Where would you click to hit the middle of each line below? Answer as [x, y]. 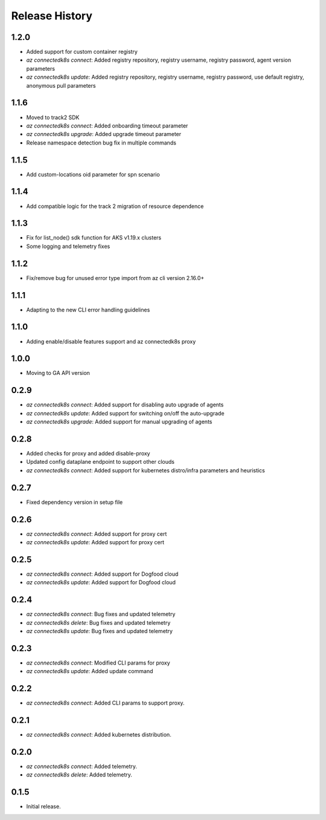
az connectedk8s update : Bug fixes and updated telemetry [100, 631]
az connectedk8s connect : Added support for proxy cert [97, 534]
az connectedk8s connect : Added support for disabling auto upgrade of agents [125, 405]
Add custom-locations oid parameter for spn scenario [93, 174]
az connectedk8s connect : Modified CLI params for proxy [98, 663]
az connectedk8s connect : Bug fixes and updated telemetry [101, 614]
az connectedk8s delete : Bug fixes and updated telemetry [98, 622]
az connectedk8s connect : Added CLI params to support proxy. [105, 703]
